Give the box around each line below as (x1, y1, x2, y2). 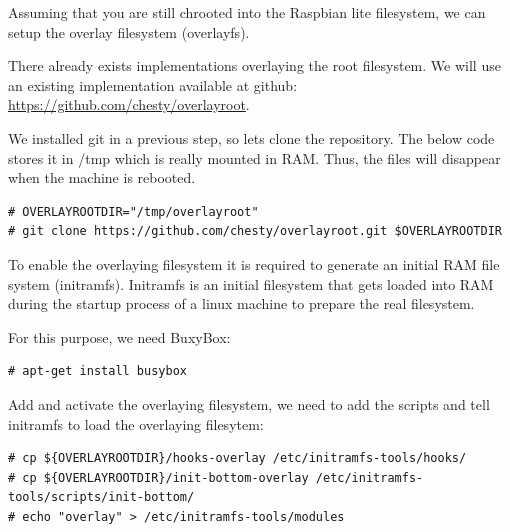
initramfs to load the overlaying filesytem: (8, 413, 264, 434)
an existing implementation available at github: (8, 74, 298, 95)
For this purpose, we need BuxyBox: (8, 326, 231, 347)
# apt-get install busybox (8, 364, 187, 379)
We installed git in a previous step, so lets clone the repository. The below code (8, 127, 495, 148)
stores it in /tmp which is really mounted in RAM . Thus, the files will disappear (8, 147, 501, 168)
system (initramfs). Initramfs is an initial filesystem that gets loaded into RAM (8, 273, 494, 294)
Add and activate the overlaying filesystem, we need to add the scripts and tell (8, 393, 490, 414)
